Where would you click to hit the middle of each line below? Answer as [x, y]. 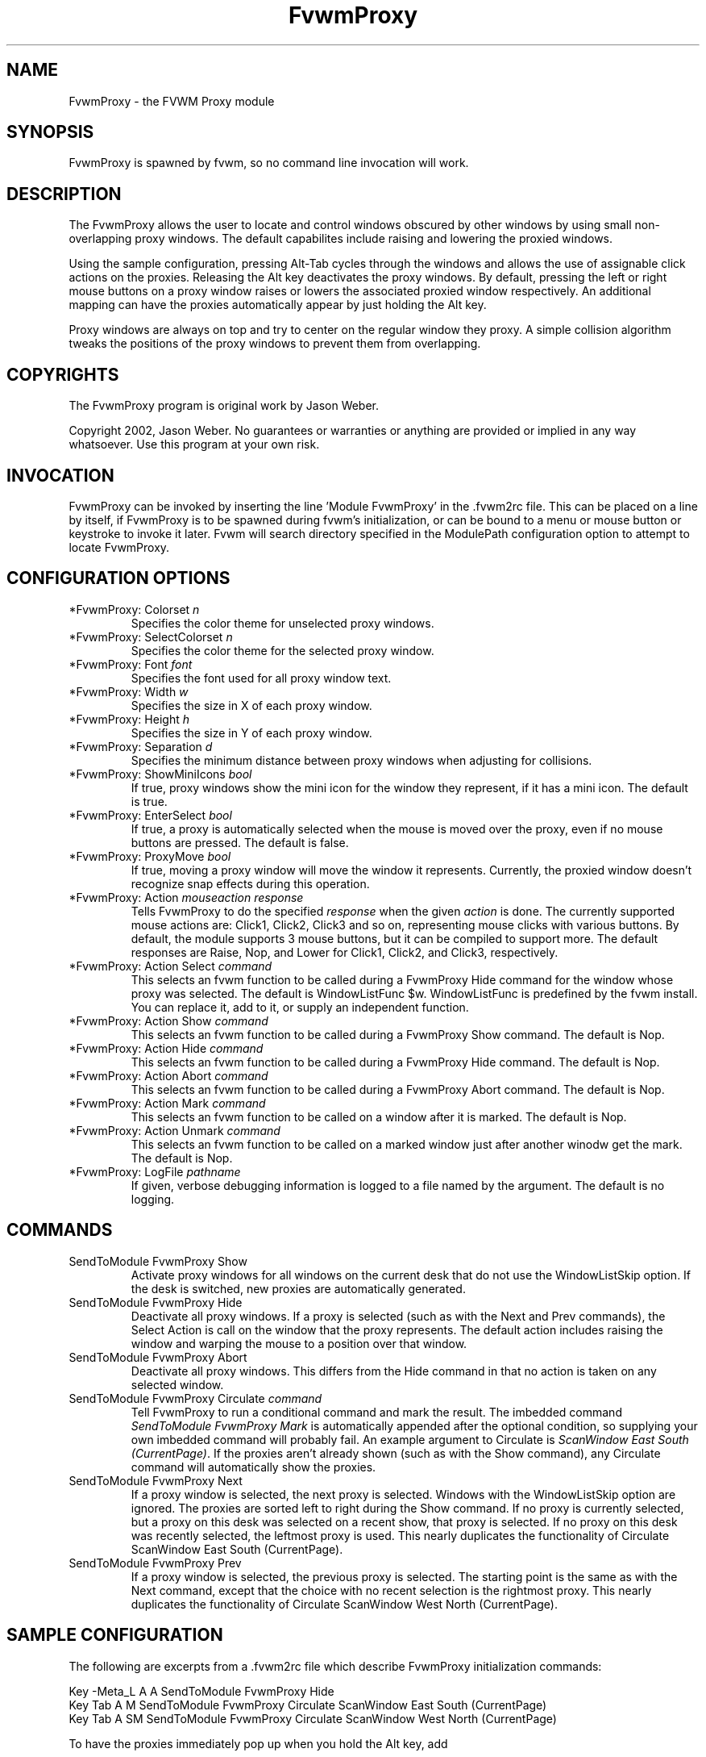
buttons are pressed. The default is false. [240, 842]
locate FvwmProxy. [119, 547]
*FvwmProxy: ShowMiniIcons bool [160, 774]
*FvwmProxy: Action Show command [168, 1020]
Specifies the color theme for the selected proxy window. [282, 650]
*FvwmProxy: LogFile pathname [155, 1171]
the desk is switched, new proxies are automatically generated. [298, 1288]
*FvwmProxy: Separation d [141, 746]
